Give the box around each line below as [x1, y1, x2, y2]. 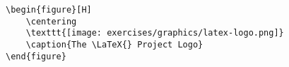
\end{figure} [6, 51, 66, 61]
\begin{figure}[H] [6, 5, 92, 15]
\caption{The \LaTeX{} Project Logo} [25, 39, 204, 50]
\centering [25, 16, 77, 27]
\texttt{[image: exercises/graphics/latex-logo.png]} [25, 28, 284, 38]
